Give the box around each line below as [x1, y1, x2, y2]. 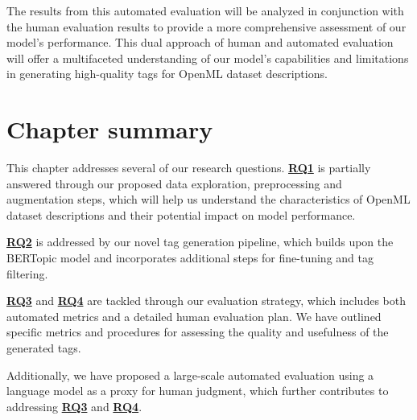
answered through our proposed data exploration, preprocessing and [6, 175, 342, 191]
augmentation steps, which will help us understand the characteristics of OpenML [6, 191, 411, 208]
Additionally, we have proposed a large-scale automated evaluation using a [6, 366, 374, 383]
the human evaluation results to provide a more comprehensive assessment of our [6, 18, 407, 35]
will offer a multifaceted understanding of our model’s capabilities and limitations [6, 49, 409, 66]
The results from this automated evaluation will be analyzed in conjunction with [6, 2, 404, 19]
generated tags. [6, 340, 81, 356]
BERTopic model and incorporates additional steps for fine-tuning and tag [6, 249, 374, 266]
